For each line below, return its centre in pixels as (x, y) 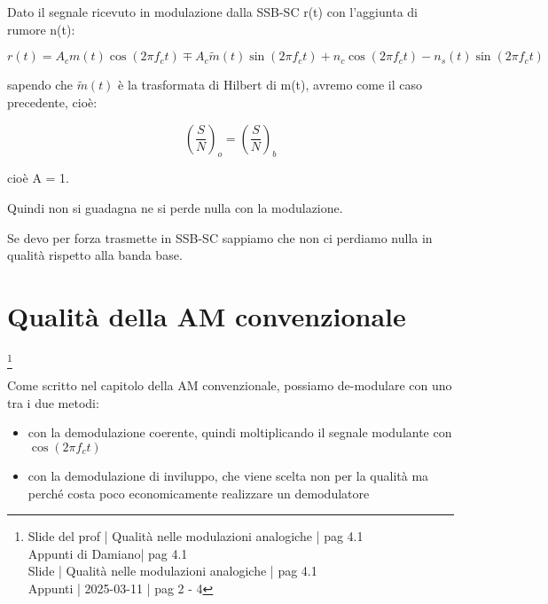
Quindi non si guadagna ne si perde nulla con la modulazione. (175, 207)
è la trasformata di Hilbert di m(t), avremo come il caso (270, 85)
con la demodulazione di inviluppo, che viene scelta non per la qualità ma (228, 475)
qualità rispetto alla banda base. (95, 255)
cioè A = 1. (38, 178)
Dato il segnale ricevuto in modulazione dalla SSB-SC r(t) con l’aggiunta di (212, 12)
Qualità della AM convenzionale (207, 315)
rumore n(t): (41, 29)
